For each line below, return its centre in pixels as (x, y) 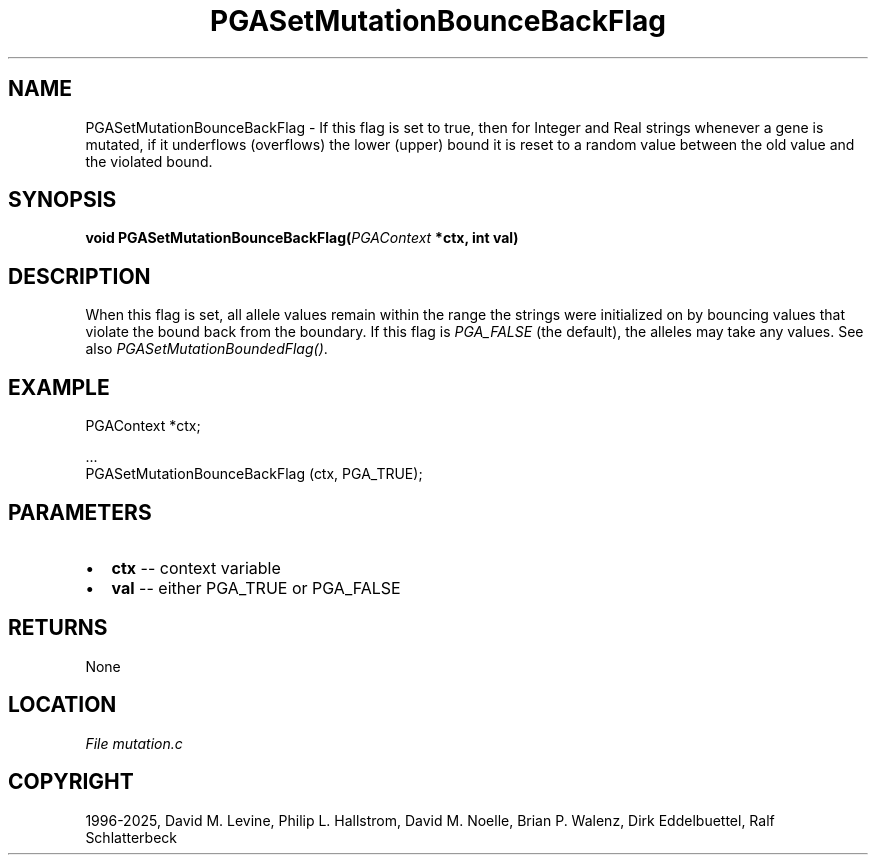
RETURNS (58, 628)
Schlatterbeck (131, 837)
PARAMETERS (80, 512)
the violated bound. (149, 161)
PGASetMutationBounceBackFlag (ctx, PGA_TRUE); (254, 474)
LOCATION (62, 705)
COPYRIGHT (71, 782)
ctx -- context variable (196, 567)
